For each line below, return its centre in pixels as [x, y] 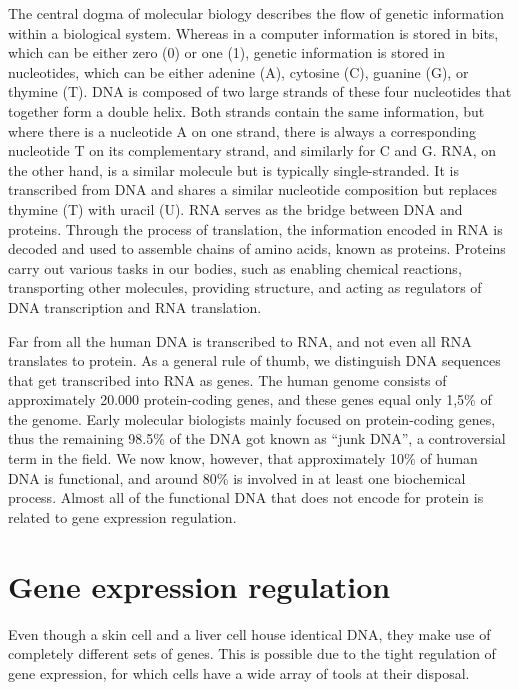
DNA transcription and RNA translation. [135, 306]
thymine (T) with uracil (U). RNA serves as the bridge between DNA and [235, 208]
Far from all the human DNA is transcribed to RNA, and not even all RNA [240, 340]
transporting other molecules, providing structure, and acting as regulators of [245, 287]
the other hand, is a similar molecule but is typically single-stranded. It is [233, 169]
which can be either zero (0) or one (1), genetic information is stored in [227, 52]
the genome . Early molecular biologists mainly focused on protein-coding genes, [252, 418]
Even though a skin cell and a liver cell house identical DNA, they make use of [249, 633]
